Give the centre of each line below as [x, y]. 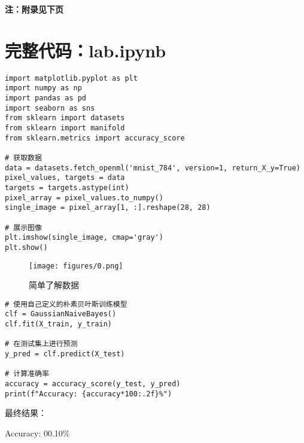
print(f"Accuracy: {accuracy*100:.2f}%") [89, 394]
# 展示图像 [23, 227]
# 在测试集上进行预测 [41, 344]
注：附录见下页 [34, 9]
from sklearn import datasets [65, 118]
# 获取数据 [23, 158]
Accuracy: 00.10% [37, 433]
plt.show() [26, 247]
